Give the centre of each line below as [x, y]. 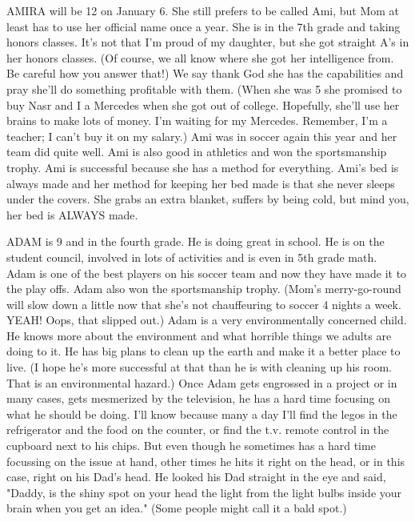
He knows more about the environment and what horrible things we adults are [199, 335]
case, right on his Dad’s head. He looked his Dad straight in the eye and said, [196, 477]
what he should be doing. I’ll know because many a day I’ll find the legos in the [202, 414]
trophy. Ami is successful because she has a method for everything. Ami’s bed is [203, 167]
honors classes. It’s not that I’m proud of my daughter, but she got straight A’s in [208, 42]
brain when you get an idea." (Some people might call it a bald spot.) [177, 508]
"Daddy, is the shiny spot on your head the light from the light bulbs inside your [204, 492]
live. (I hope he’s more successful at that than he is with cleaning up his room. [199, 367]
